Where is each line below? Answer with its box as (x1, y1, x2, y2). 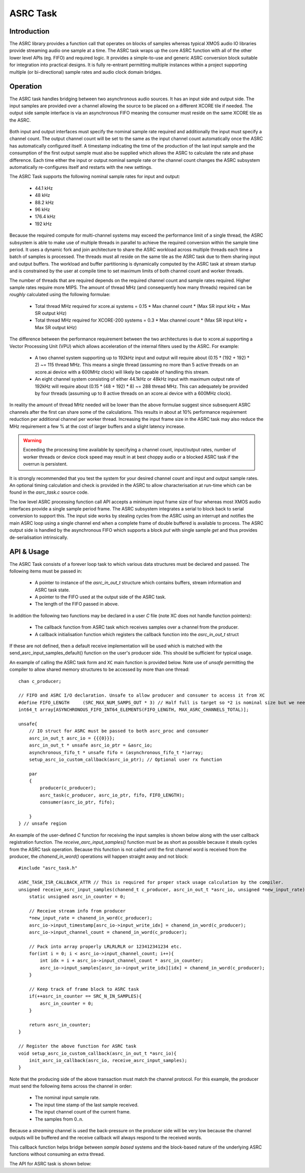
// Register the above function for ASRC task (18, 1043, 137, 1049)
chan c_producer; (18, 678, 62, 684)
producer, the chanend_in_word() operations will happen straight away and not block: (9, 853, 189, 860)
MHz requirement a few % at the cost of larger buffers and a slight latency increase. (9, 423, 186, 430)
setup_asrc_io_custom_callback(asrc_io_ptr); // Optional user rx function (28, 756, 222, 762)
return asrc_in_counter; (28, 1022, 91, 1027)
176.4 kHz (35, 214, 56, 220)
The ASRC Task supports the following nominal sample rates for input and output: (9, 174, 180, 180)
